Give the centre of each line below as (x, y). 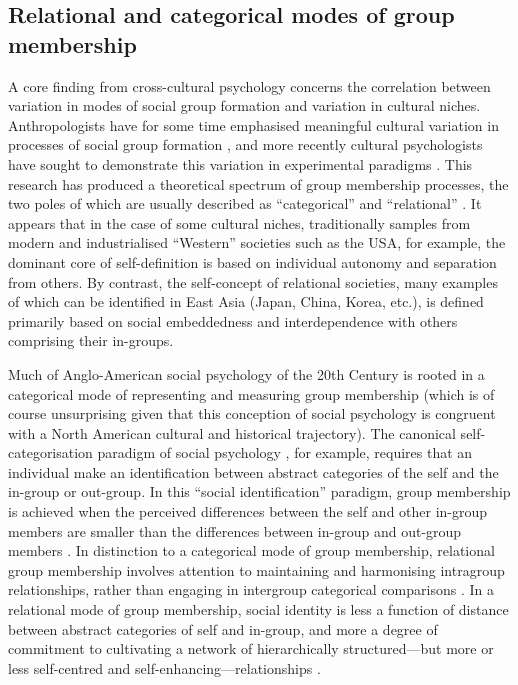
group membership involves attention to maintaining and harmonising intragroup (256, 569)
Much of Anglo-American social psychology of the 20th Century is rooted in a (246, 373)
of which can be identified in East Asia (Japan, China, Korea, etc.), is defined (246, 301)
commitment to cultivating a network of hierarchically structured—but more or (251, 648)
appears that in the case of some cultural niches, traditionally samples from (239, 222)
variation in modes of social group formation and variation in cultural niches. (244, 105)
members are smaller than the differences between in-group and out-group (235, 530)
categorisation (50, 452)
